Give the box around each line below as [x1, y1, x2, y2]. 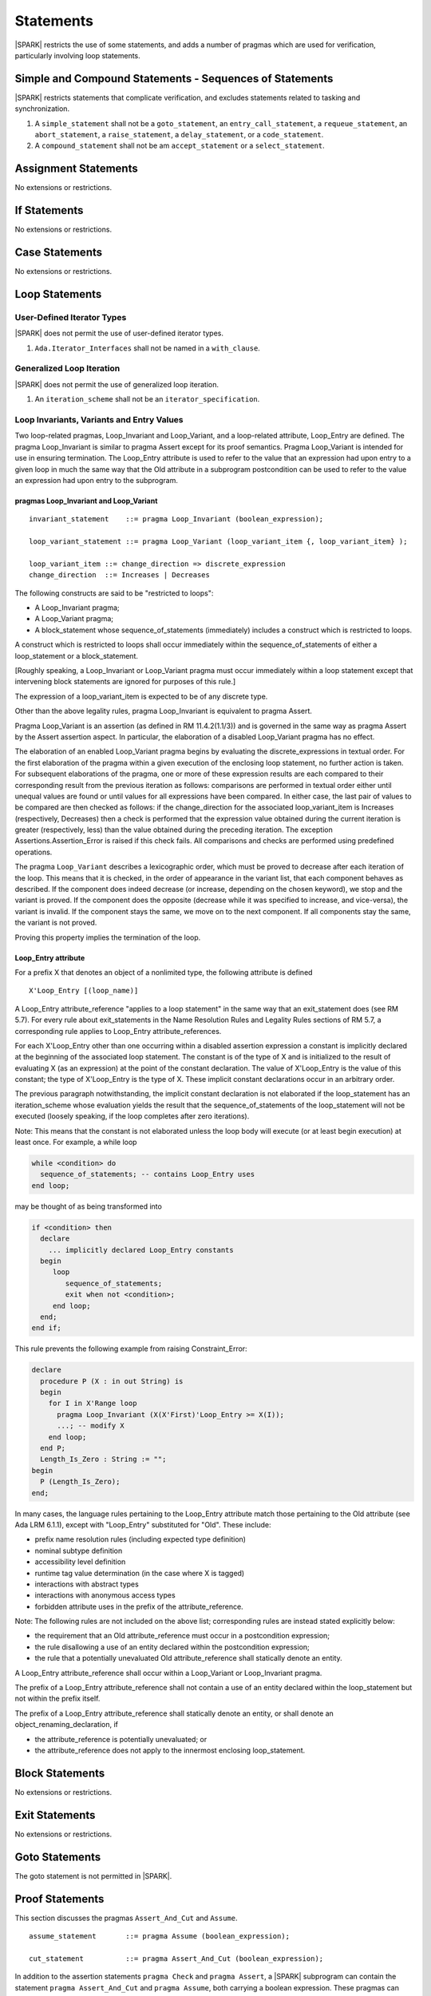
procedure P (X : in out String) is [40, 1376, 184, 1385]
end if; [31, 1324, 61, 1333]
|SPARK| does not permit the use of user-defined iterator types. [14, 328, 223, 339]
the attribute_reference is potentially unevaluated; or [34, 1734, 208, 1744]
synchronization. [14, 104, 70, 113]
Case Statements [14, 246, 103, 259]
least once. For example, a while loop [14, 1138, 137, 1147]
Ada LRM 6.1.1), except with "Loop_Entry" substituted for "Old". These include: [14, 1519, 271, 1529]
